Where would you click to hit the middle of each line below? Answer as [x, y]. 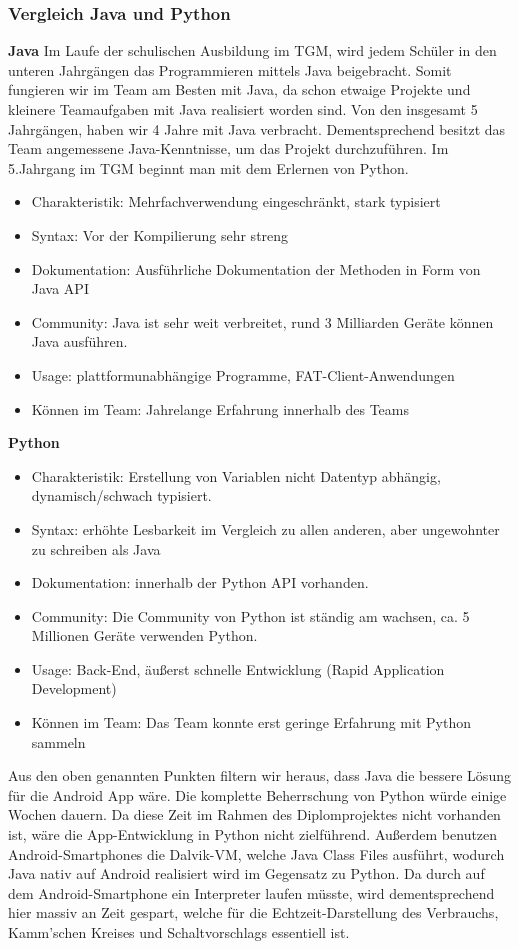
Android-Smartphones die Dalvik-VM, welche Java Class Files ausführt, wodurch [256, 853]
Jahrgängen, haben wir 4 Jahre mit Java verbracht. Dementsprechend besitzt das [257, 128]
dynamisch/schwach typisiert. [121, 495]
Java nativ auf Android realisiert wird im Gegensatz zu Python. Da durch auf [246, 873]
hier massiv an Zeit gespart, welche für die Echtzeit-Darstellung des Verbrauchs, [253, 912]
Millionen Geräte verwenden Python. [144, 635]
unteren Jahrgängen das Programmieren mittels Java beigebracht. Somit [230, 69]
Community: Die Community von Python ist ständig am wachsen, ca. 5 [250, 615]
